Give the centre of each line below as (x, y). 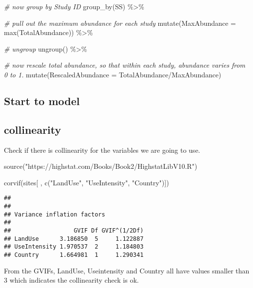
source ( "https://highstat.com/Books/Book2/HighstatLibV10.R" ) (101, 166)
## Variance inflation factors (55, 214)
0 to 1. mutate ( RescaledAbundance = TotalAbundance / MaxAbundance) (113, 74)
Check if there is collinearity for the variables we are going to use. (102, 150)
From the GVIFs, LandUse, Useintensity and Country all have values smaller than (127, 270)
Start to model (42, 100)
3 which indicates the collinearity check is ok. (71, 280)
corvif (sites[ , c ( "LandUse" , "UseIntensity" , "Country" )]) (87, 182)
